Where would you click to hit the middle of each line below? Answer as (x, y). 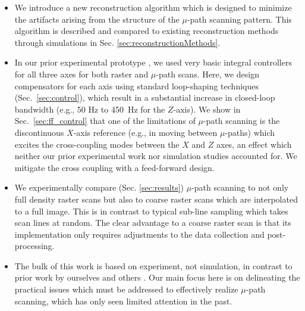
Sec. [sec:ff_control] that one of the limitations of (105, 121)
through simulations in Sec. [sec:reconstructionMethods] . (117, 42)
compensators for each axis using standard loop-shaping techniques (136, 85)
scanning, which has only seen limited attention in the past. (123, 301)
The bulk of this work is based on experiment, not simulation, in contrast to (153, 265)
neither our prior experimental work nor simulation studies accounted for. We (156, 156)
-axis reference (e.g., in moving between (145, 132)
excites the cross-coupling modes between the (97, 144)
